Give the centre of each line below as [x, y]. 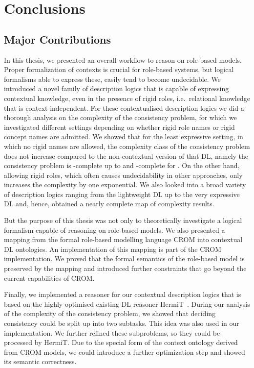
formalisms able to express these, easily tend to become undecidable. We [112, 79]
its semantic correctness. [40, 361]
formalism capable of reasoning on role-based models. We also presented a [115, 230]
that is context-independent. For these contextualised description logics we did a [124, 108]
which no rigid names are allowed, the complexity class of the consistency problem [127, 146]
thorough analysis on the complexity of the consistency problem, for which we [120, 117]
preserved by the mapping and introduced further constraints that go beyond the [125, 268]
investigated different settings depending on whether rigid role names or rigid [119, 127]
